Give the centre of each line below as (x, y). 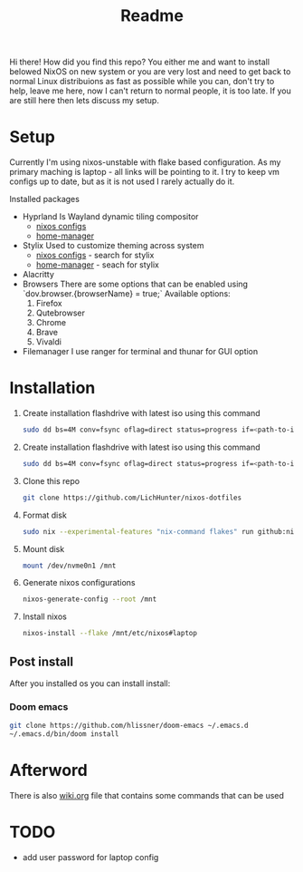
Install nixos (45, 616)
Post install (42, 661)
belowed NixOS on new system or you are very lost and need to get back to (150, 72)
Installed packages (44, 199)
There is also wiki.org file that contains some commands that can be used (147, 795)
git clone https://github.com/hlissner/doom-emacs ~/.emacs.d (129, 726)
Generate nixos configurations (79, 583)
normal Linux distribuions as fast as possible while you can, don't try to (142, 82)
